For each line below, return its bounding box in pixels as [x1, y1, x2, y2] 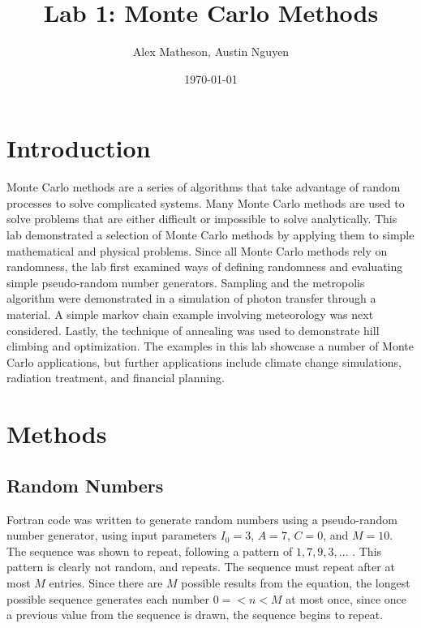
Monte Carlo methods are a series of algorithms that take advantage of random [6, 179, 401, 196]
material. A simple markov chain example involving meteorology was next [6, 306, 374, 322]
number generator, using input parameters [6, 527, 217, 544]
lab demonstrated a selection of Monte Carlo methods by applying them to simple [6, 226, 415, 243]
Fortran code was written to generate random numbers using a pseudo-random [6, 510, 397, 527]
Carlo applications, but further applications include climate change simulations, [6, 353, 402, 370]
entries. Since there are [49, 574, 163, 591]
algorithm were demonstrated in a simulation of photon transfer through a [6, 290, 376, 307]
